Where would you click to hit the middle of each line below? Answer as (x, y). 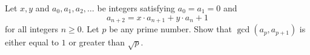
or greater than (97, 42)
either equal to (32, 42)
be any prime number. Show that (170, 29)
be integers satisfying (136, 8)
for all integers (32, 29)
